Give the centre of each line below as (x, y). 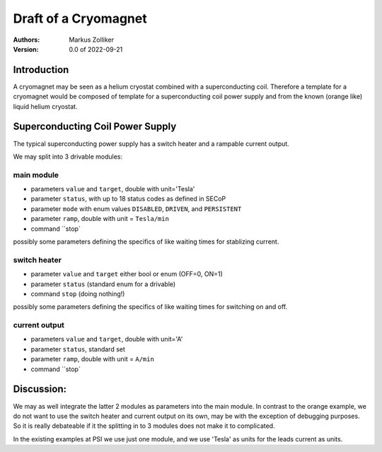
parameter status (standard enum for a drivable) (103, 284)
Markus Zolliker (92, 40)
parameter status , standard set (78, 349)
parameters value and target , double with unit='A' (107, 339)
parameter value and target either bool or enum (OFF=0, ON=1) (127, 274)
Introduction (41, 70)
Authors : (27, 40)
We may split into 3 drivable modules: (68, 157)
